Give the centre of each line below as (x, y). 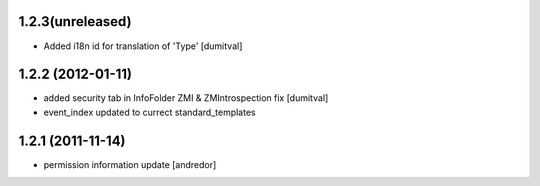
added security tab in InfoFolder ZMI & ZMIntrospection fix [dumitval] (186, 98)
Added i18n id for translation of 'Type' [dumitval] (143, 46)
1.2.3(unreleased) (75, 21)
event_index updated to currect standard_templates (149, 112)
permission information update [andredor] (130, 164)
